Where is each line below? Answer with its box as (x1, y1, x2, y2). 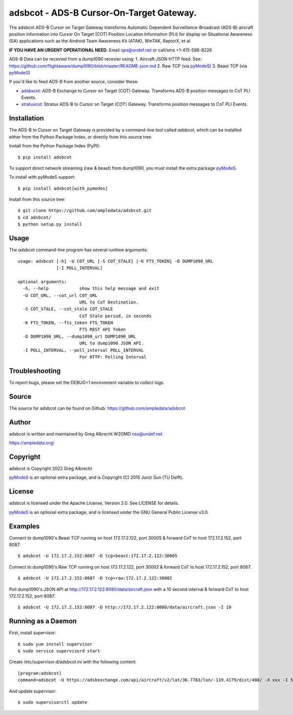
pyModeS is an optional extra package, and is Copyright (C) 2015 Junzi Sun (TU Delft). (9, 475, 184, 481)
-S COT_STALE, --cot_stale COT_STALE (22, 306, 113, 312)
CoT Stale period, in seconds (79, 313, 152, 319)
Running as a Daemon (9, 617, 77, 625)
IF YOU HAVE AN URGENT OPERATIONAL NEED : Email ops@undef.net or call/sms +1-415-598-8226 (9, 47, 212, 53)
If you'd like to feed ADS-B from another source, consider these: (9, 79, 139, 85)
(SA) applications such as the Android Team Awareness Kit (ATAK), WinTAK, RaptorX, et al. (9, 38, 191, 44)
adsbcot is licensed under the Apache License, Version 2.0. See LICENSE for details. (9, 500, 179, 506)
